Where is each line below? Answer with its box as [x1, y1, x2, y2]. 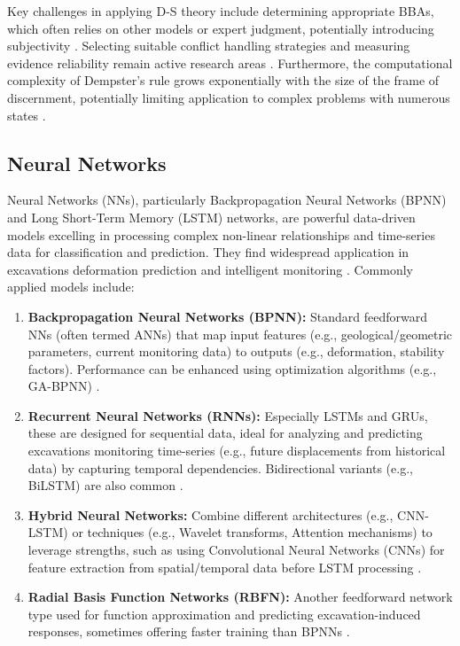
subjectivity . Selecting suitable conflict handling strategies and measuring [7, 36, 410, 55]
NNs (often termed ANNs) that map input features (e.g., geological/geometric [27, 324, 453, 343]
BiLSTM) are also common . [27, 476, 183, 494]
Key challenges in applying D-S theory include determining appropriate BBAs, [7, 2, 434, 19]
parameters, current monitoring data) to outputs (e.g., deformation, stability [27, 342, 445, 361]
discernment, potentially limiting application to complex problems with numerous [7, 88, 450, 106]
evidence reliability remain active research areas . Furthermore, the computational [7, 53, 453, 72]
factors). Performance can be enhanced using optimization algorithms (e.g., [27, 359, 437, 377]
